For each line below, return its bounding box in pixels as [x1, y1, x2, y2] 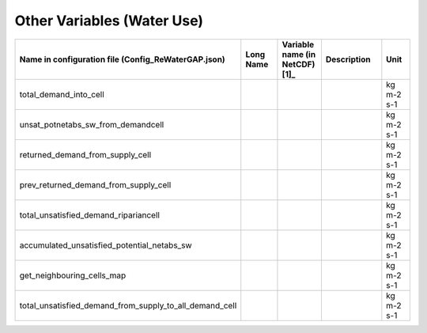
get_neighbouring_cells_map [19, 270, 127, 281]
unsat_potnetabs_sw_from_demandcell [19, 119, 164, 130]
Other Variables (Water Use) [14, 12, 204, 29]
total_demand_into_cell [19, 89, 104, 100]
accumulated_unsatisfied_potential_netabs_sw [19, 240, 193, 251]
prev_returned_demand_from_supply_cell [19, 179, 172, 190]
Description [325, 54, 371, 65]
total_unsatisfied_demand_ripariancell [19, 210, 160, 221]
